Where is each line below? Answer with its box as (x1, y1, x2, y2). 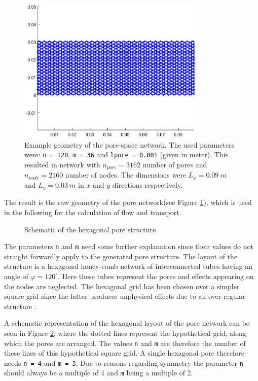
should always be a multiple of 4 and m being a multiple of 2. (4, 367, 193, 378)
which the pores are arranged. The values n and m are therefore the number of (4, 337, 246, 348)
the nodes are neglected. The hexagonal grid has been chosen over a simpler (4, 281, 240, 291)
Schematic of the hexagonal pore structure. (24, 224, 158, 234)
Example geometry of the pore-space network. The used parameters (24, 139, 234, 150)
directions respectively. (112, 179, 183, 190)
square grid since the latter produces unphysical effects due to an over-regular (4, 291, 245, 301)
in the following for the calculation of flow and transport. (4, 206, 181, 217)
